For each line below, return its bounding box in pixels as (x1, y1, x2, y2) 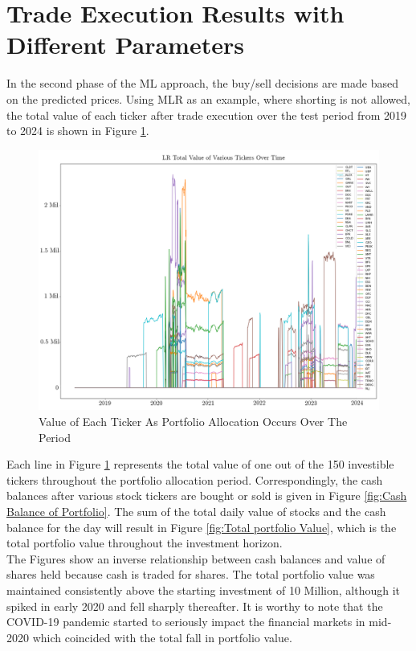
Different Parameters (6, 28, 244, 61)
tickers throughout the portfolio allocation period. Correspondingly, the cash (6, 471, 383, 488)
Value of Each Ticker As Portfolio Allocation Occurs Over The (39, 413, 348, 430)
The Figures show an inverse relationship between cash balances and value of (6, 550, 385, 567)
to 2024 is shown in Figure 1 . (6, 122, 149, 139)
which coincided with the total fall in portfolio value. (32, 628, 292, 645)
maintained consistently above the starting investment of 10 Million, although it (6, 582, 400, 599)
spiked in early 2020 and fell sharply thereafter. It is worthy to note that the (6, 597, 383, 614)
